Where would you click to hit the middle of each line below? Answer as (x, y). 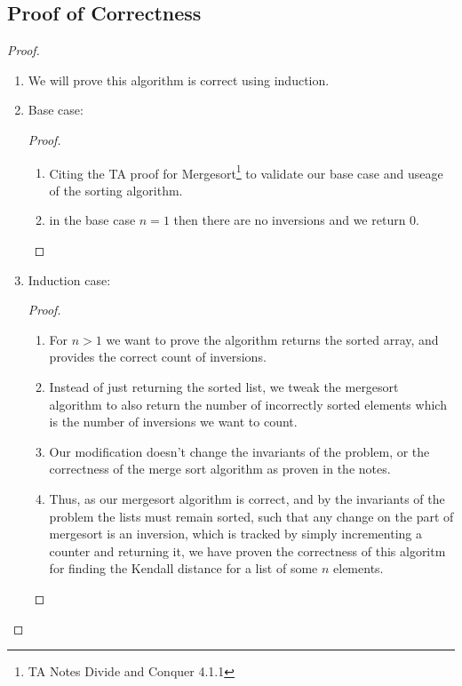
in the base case (92, 220)
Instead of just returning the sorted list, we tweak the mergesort (224, 386)
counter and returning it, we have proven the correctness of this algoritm (247, 550)
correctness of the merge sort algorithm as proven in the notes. (220, 469)
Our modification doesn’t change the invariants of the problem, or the (239, 451)
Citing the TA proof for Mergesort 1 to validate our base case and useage (246, 171)
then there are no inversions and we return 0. (297, 220)
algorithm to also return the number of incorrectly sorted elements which (248, 404)
